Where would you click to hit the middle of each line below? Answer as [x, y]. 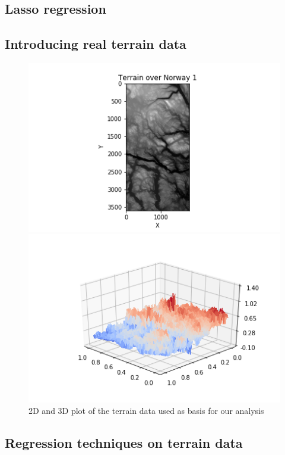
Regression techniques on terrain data [124, 443]
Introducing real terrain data [96, 44]
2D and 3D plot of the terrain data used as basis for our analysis [146, 411]
